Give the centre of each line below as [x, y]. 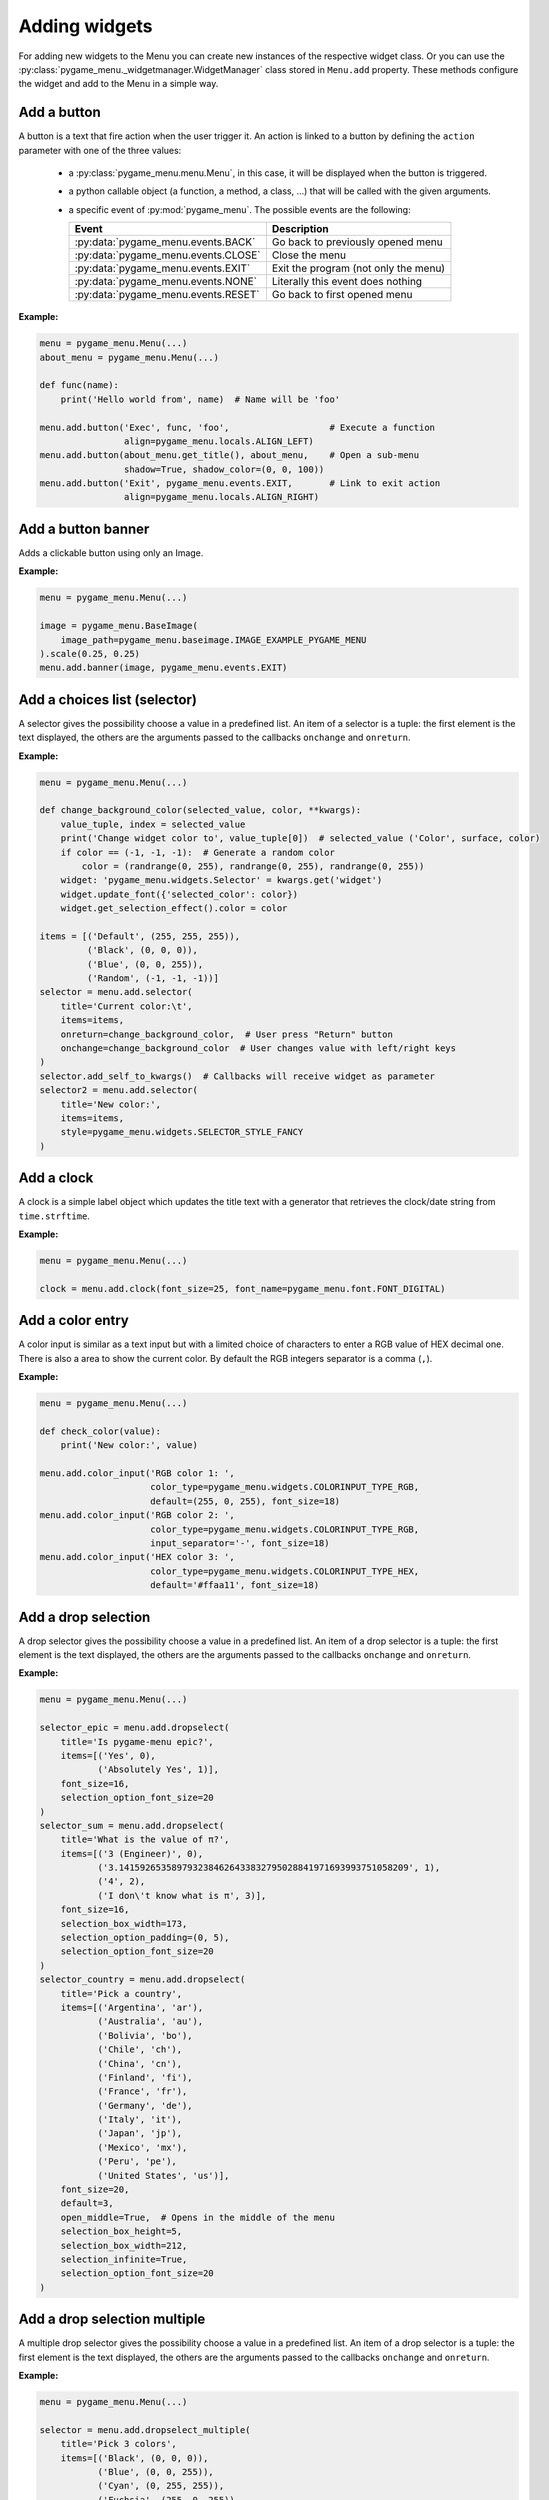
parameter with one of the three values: [100, 150]
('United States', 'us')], [163, 2175]
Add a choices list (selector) [107, 699]
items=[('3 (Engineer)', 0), [132, 1853]
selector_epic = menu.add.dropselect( [134, 1728]
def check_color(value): [100, 1431]
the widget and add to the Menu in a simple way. [118, 84]
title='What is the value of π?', [145, 1839]
